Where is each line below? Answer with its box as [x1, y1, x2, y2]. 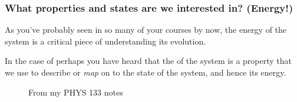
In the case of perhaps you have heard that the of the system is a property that [5, 55, 292, 67]
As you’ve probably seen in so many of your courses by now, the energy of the [5, 23, 287, 36]
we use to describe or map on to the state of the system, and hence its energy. [5, 66, 286, 78]
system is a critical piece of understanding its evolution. [5, 35, 206, 47]
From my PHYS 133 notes [28, 86, 123, 98]
